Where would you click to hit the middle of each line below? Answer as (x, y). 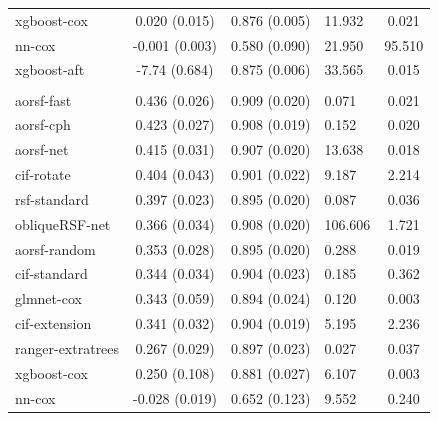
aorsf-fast (43, 99)
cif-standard (51, 273)
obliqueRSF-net (63, 223)
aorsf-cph (43, 124)
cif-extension (53, 323)
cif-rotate (43, 174)
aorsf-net (42, 149)
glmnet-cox (48, 298)
